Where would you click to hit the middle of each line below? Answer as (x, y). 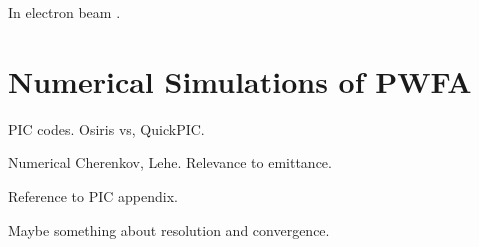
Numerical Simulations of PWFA (240, 80)
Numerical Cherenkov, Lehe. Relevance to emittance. (170, 162)
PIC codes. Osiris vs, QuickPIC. (106, 128)
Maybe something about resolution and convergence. (169, 229)
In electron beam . (64, 12)
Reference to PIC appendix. (93, 195)
